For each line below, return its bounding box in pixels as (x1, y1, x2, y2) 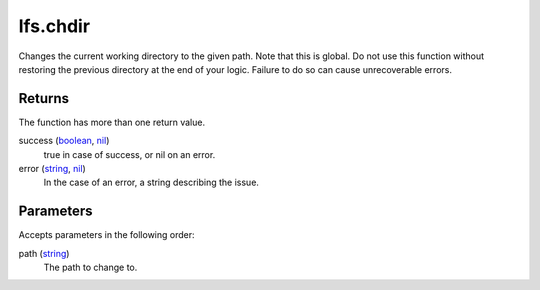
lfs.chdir (18, 15, 90, 37)
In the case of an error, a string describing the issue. (43, 176, 260, 189)
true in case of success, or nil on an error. (43, 148, 216, 160)
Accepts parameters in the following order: (18, 229, 195, 241)
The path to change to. (43, 261, 138, 274)
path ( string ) (18, 247, 70, 259)
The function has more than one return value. (18, 116, 205, 128)
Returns (18, 90, 70, 107)
